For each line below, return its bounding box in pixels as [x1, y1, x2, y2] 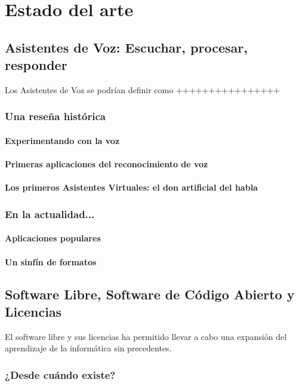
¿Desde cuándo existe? [5, 367, 116, 382]
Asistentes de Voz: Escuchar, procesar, [5, 38, 248, 56]
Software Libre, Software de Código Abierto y [5, 284, 295, 303]
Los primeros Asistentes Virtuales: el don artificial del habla [5, 181, 258, 194]
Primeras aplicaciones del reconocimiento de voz [5, 158, 208, 170]
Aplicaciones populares [5, 232, 101, 244]
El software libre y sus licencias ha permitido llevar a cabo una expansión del [5, 330, 287, 342]
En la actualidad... [5, 206, 95, 221]
